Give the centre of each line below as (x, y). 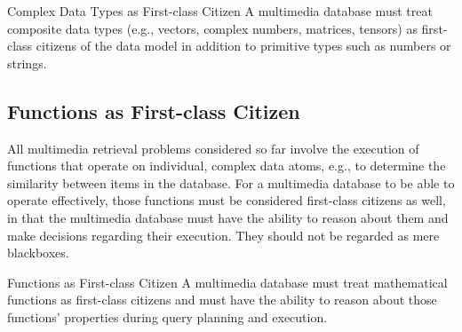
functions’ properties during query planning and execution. (167, 316)
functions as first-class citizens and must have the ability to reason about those (222, 300)
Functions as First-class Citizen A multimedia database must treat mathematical (227, 282)
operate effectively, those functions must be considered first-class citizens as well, (227, 200)
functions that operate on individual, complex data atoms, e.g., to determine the (227, 166)
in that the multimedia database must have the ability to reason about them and (228, 217)
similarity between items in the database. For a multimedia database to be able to (231, 182)
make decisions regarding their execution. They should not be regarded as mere (223, 235)
